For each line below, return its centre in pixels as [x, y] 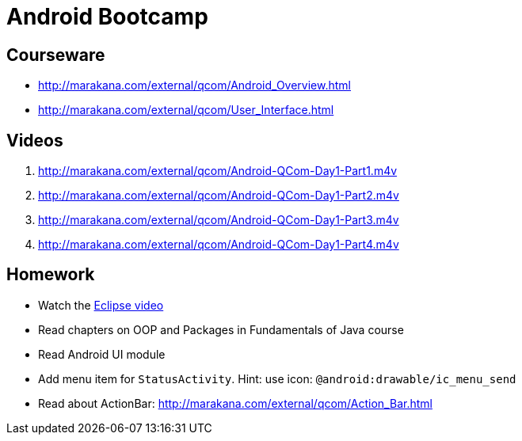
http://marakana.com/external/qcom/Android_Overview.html [194, 86]
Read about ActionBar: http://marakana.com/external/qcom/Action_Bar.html [235, 403]
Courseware [56, 55]
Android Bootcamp [107, 17]
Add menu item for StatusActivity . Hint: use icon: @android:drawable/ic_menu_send [277, 378]
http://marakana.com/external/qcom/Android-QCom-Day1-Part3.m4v [219, 220]
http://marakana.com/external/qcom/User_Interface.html [186, 110]
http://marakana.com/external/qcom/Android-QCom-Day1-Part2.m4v [219, 196]
